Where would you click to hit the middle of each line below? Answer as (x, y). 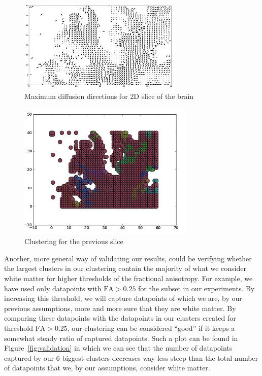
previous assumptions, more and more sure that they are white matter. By (120, 308)
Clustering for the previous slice (74, 241)
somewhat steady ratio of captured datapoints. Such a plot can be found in (121, 338)
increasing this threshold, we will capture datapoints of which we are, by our (123, 298)
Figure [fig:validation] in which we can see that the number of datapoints (118, 348)
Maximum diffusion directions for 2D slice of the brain (109, 96)
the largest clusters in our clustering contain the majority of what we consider (125, 268)
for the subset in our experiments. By (196, 288)
